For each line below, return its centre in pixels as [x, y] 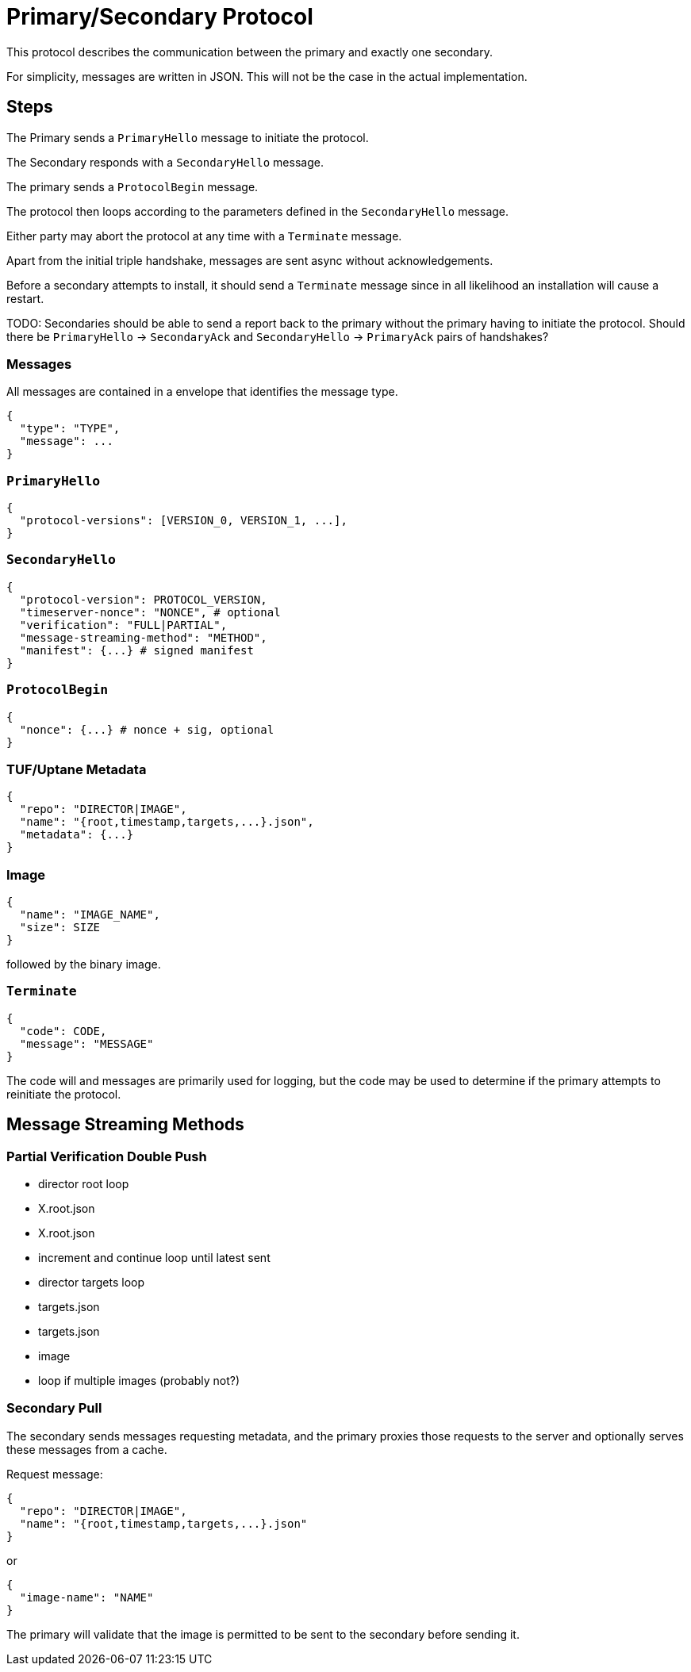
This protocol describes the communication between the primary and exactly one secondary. [250, 52]
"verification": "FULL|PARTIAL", [123, 625]
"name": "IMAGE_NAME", [90, 915]
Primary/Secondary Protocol [160, 17]
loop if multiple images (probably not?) [139, 1381]
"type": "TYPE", [70, 429]
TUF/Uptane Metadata [77, 769]
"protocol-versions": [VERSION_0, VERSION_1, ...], [183, 521]
